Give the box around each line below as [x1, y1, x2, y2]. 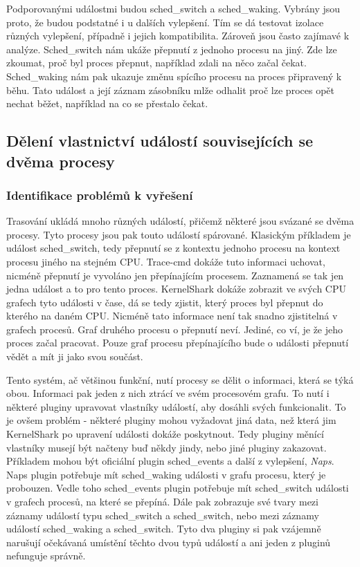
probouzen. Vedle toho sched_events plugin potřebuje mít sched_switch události [6, 481, 349, 495]
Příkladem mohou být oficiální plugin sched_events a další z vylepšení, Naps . [6, 454, 334, 468]
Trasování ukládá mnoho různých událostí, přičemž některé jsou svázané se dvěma [6, 214, 354, 228]
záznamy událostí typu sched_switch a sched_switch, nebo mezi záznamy [6, 508, 319, 522]
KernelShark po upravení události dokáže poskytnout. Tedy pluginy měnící [6, 427, 324, 441]
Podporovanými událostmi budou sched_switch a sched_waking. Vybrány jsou [6, 1, 341, 15]
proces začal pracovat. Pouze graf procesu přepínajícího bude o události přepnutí [6, 335, 349, 350]
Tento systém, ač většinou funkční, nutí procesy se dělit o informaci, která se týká [6, 372, 354, 387]
